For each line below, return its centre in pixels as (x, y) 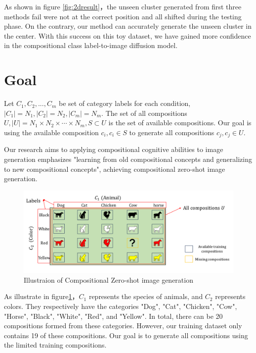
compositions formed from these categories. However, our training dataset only (123, 326)
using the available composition (51, 132)
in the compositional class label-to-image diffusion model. (91, 45)
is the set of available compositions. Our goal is (180, 123)
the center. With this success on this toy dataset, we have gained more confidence (128, 35)
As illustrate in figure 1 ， (42, 296)
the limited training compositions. (55, 345)
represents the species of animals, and (146, 296)
